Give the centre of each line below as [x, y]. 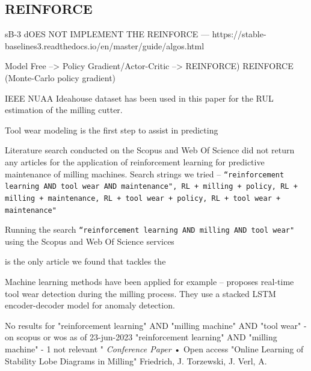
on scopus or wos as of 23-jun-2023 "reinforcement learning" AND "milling [141, 337]
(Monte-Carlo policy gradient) [60, 77]
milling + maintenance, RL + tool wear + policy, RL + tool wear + [143, 198]
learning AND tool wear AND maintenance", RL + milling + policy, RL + [151, 187]
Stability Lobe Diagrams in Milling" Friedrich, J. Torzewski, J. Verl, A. [136, 360]
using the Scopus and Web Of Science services [90, 241]
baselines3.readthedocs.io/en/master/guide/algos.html [105, 45]
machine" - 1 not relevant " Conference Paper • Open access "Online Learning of [154, 348]
